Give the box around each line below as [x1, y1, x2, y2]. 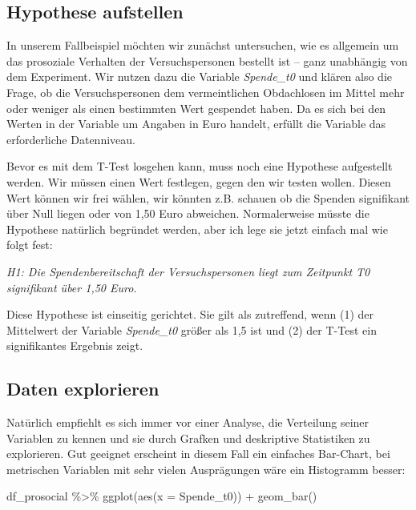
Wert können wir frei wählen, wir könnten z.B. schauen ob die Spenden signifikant [6, 189, 410, 206]
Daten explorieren [6, 376, 160, 401]
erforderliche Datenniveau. [6, 131, 135, 147]
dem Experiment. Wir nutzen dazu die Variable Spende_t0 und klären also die [6, 68, 392, 85]
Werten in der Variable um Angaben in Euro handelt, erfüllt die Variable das [6, 115, 386, 132]
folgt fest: [6, 236, 53, 253]
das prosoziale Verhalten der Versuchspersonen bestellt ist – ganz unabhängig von [6, 52, 408, 69]
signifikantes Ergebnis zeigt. [6, 337, 143, 354]
